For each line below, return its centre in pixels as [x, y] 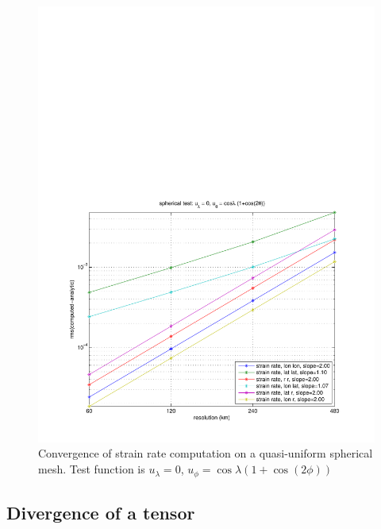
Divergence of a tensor [101, 512]
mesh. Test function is [92, 469]
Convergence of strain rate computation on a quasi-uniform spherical [206, 453]
